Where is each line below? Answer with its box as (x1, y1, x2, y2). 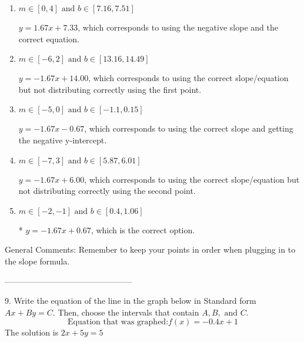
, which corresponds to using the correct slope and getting (84, 122, 293, 135)
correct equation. (18, 32, 79, 45)
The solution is (5, 326, 59, 338)
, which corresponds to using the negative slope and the (78, 21, 278, 33)
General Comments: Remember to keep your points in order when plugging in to (5, 243, 296, 256)
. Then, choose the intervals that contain (52, 306, 199, 318)
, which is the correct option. (91, 223, 195, 236)
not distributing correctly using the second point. (18, 185, 196, 197)
